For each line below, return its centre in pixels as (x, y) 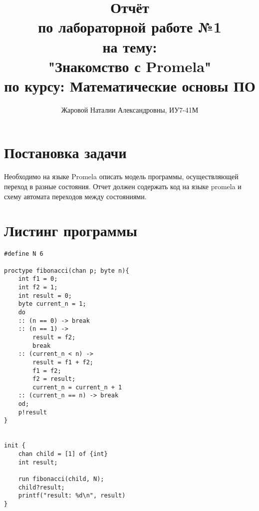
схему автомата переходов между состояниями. (75, 196)
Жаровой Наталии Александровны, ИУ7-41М (130, 109)
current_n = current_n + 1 (77, 387)
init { (15, 446)
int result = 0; (45, 296)
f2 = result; (54, 379)
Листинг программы (71, 230)
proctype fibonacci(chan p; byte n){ (67, 271)
